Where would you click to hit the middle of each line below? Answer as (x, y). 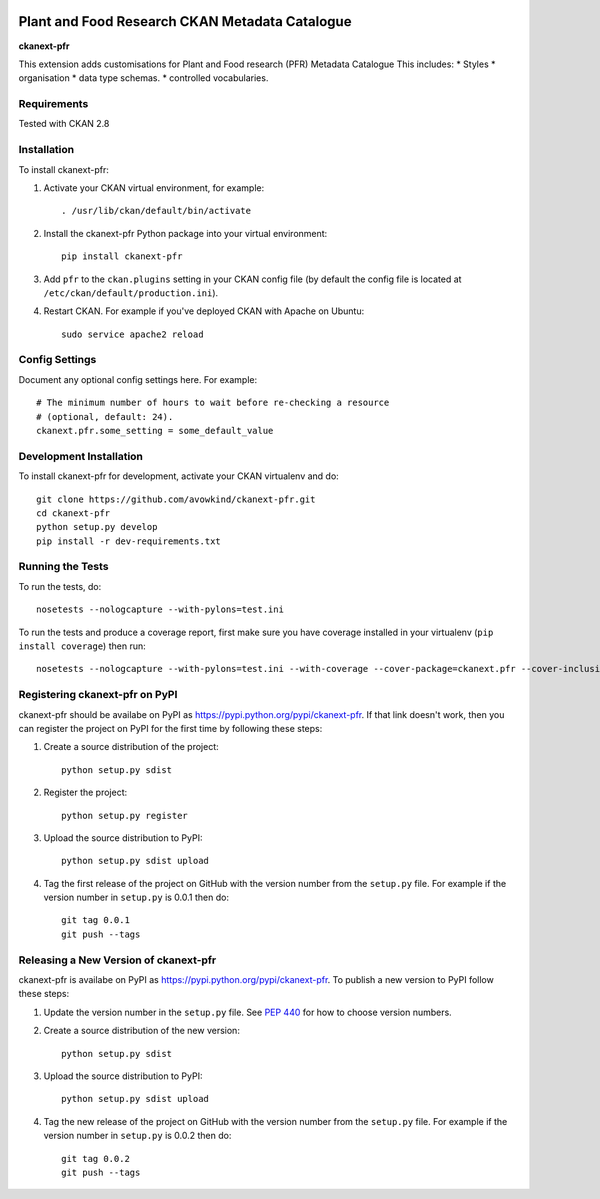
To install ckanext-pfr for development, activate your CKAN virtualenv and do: (178, 476)
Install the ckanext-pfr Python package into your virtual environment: (185, 233)
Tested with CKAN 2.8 (64, 124)
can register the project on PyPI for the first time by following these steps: (170, 728)
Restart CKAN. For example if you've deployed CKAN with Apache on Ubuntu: (204, 311)
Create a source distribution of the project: (131, 747)
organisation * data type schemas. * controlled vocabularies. (143, 78)
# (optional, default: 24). (105, 416)
